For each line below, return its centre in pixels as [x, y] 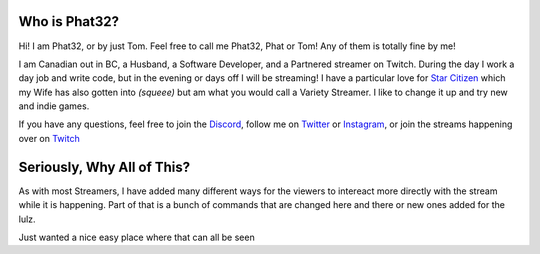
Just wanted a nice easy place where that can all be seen [136, 237]
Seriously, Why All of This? [104, 166]
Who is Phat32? [69, 21]
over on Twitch [49, 138]
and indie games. [54, 106]
